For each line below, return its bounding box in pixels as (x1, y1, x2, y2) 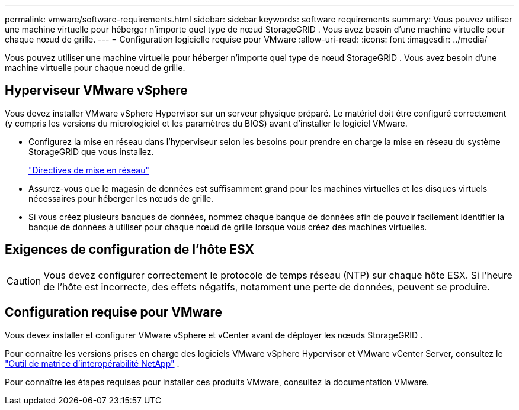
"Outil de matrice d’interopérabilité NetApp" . (5, 358, 180, 369)
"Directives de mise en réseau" (28, 164, 150, 175)
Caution (7, 275, 41, 287)
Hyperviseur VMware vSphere (5, 83, 188, 98)
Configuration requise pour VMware (5, 305, 223, 320)
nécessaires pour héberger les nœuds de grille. (28, 193, 214, 204)
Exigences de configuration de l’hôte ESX (5, 242, 255, 257)
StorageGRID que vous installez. (28, 146, 154, 157)
